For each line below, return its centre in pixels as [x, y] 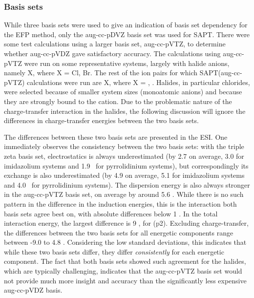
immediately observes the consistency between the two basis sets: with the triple [124, 146]
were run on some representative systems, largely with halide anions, [127, 63]
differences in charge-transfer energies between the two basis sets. [101, 120]
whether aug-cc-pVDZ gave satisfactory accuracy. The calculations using [112, 53]
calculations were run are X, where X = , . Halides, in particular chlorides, [138, 82]
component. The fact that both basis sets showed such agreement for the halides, [125, 261]
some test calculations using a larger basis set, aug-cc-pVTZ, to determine [115, 44]
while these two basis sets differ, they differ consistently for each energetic [114, 251]
